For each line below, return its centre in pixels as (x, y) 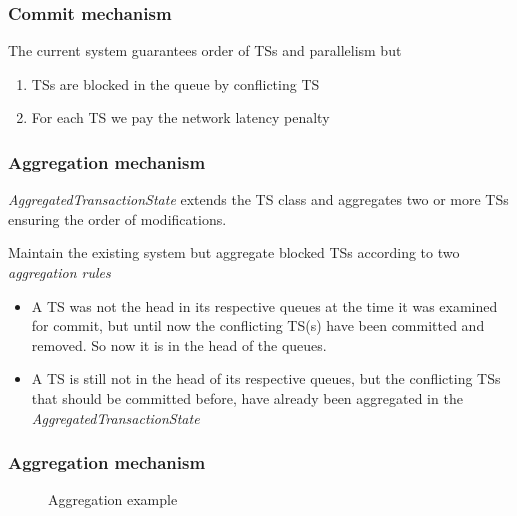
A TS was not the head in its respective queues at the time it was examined (264, 305)
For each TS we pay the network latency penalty (180, 117)
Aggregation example (113, 499)
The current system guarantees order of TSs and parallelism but (205, 50)
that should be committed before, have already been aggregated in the (247, 397)
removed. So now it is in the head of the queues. (179, 344)
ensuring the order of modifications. (117, 218)
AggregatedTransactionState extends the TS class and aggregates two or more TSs (258, 199)
